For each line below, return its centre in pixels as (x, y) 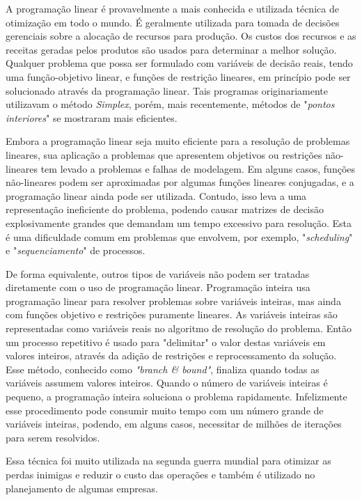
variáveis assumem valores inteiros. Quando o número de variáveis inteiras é (167, 383)
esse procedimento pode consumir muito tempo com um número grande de (165, 410)
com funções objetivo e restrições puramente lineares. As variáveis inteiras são (172, 314)
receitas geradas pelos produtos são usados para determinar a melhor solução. (171, 49)
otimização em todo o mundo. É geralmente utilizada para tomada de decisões (173, 22)
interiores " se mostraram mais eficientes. (92, 117)
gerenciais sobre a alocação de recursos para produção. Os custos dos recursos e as (181, 36)
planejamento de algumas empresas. (82, 488)
